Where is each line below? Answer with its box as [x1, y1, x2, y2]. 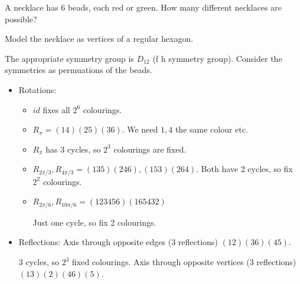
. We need [122, 123, 158, 136]
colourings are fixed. [113, 143, 187, 155]
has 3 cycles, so [45, 143, 101, 155]
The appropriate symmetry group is [5, 52, 134, 64]
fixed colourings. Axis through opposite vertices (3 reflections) [71, 256, 296, 268]
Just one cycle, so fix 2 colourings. [32, 216, 156, 228]
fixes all [43, 103, 70, 115]
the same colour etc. [175, 123, 248, 136]
